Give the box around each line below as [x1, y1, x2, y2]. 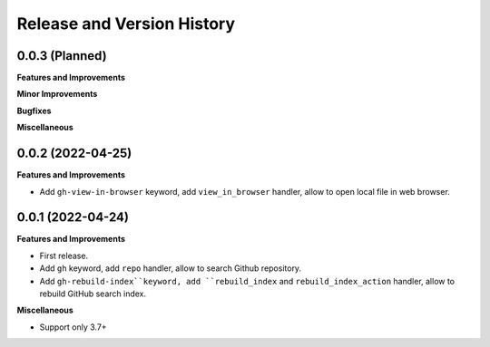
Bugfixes [16, 105, 52, 116]
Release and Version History [16, 14, 236, 34]
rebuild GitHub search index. [39, 288, 147, 299]
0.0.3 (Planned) [16, 48, 108, 63]
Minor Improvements [16, 89, 98, 100]
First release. [39, 250, 89, 261]
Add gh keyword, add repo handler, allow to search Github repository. [39, 263, 302, 274]
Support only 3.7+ [39, 322, 108, 333]
